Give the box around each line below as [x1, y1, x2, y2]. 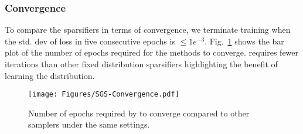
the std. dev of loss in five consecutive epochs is [5, 35, 175, 47]
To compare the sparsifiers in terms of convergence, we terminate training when [5, 23, 291, 36]
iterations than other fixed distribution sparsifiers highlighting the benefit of [5, 58, 278, 70]
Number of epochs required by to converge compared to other [28, 106, 250, 119]
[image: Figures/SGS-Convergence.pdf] [28, 90, 179, 99]
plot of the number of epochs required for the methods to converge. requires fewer [5, 46, 299, 59]
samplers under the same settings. [28, 118, 150, 130]
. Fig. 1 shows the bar [205, 35, 284, 47]
